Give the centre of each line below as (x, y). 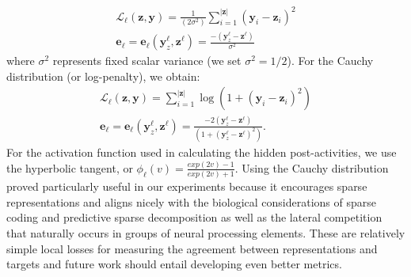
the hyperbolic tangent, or (70, 167)
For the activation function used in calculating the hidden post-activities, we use (202, 152)
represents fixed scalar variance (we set (147, 61)
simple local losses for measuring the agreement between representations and (192, 248)
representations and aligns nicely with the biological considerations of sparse (191, 201)
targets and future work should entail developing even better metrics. (174, 264)
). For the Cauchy (330, 61)
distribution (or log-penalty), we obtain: (103, 76)
